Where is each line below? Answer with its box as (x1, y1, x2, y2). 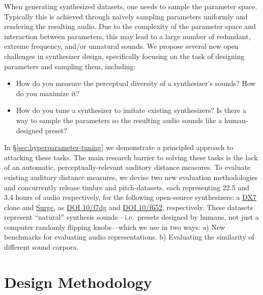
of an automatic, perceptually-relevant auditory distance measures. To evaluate (4, 162, 251, 172)
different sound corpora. (4, 242, 79, 252)
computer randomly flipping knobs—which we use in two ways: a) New (4, 221, 225, 232)
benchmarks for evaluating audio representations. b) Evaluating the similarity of (4, 231, 254, 242)
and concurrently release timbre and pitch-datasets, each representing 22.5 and (4, 182, 249, 192)
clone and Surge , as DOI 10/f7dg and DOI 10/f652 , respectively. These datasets (4, 201, 253, 212)
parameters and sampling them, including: (4, 61, 136, 71)
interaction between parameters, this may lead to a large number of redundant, (4, 31, 251, 41)
